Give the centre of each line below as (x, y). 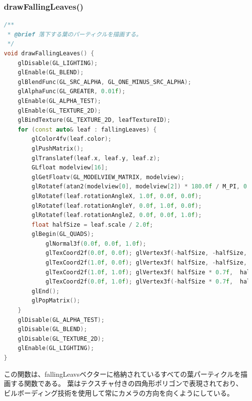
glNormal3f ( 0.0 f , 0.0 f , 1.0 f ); (96, 243)
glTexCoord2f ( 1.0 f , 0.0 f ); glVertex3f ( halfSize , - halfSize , (146, 263)
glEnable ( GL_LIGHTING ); (56, 348)
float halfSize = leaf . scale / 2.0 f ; (92, 225)
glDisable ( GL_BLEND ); (52, 329)
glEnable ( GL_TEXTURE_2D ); (59, 110)
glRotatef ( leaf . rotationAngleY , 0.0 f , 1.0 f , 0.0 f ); (117, 206)
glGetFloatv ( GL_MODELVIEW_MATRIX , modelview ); (108, 177)
